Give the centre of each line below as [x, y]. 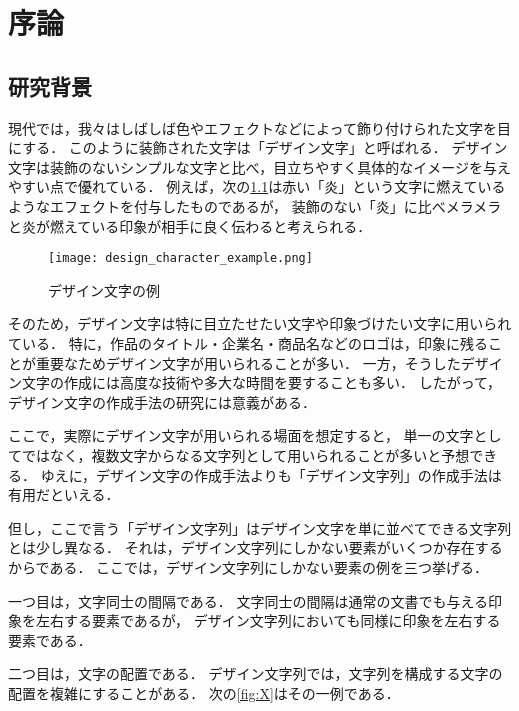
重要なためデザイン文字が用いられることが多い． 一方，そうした [248, 362]
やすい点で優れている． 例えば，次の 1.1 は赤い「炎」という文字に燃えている [257, 186]
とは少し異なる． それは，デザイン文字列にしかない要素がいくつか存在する [255, 547]
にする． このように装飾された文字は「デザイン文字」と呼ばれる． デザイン [258, 147]
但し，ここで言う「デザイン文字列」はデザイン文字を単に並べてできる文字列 [260, 527]
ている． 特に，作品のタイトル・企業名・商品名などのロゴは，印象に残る [248, 342]
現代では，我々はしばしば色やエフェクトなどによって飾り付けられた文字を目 [259, 127]
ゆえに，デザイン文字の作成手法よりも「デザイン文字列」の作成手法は [271, 474]
